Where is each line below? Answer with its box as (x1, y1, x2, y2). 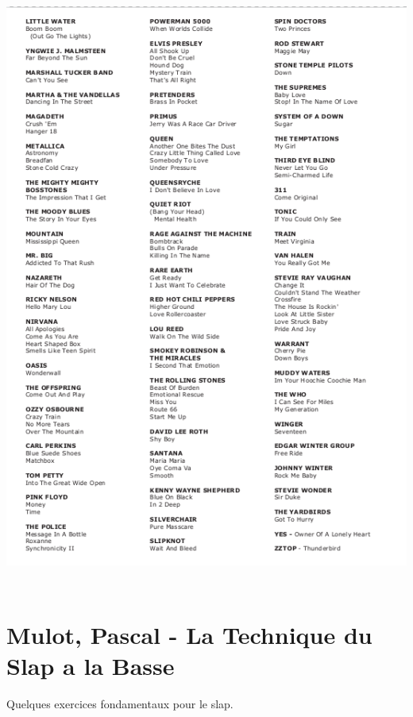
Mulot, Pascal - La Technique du (6, 618, 372, 650)
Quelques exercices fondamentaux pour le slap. (6, 695, 234, 711)
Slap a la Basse (6, 649, 175, 681)
